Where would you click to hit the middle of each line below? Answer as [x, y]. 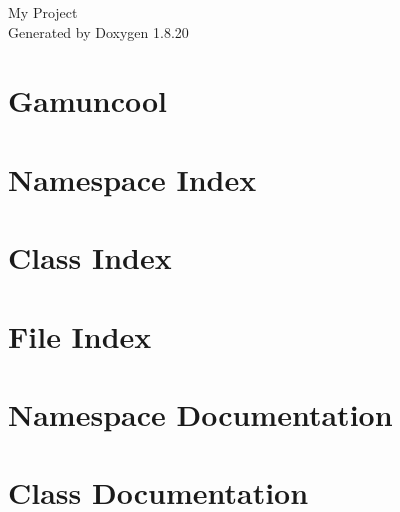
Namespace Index [132, 178]
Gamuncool [88, 100]
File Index [80, 335]
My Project [43, 12]
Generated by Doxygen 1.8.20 [98, 31]
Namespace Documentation [200, 413]
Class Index [90, 257]
